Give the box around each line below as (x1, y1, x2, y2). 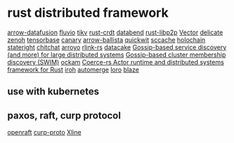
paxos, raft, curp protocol (7, 109, 122, 121)
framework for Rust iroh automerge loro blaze (7, 65, 139, 74)
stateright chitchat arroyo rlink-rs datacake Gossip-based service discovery (7, 43, 227, 51)
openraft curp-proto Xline (7, 128, 82, 137)
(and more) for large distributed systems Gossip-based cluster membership (7, 50, 226, 59)
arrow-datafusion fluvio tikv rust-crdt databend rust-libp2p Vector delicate (7, 28, 223, 36)
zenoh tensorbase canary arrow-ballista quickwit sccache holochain (7, 35, 206, 43)
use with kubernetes (7, 86, 100, 97)
